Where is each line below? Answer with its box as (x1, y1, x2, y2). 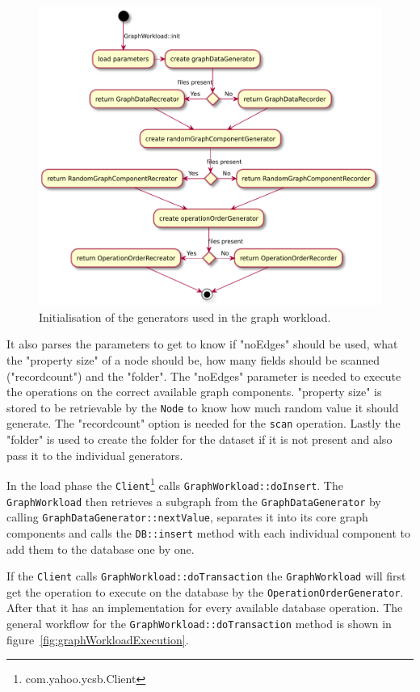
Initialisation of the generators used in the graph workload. (39, 308, 331, 325)
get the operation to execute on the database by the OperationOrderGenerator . (6, 583, 404, 600)
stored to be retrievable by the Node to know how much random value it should (6, 399, 399, 416)
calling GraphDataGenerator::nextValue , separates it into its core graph (6, 508, 368, 525)
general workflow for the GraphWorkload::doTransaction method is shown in (6, 615, 392, 631)
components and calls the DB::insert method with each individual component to (6, 524, 410, 541)
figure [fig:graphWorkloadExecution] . (6, 631, 189, 648)
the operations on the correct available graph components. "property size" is (6, 383, 382, 400)
